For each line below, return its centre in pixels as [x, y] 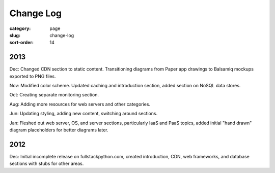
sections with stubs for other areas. [47, 164]
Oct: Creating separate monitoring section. [54, 95]
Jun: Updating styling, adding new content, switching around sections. [84, 114]
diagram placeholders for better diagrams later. [59, 130]
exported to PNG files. [33, 76]
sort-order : [22, 43]
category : [20, 28]
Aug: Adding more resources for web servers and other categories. [80, 104]
